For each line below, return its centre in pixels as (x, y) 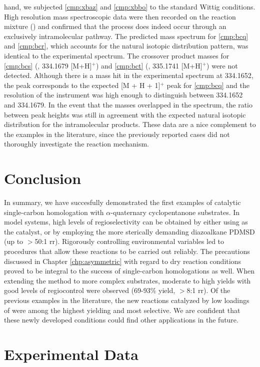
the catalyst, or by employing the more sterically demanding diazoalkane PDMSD (129, 231)
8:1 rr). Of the (208, 290)
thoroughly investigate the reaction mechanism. (76, 144)
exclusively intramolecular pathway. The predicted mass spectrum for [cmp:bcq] (126, 36)
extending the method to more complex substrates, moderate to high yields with (127, 280)
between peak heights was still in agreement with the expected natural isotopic (125, 114)
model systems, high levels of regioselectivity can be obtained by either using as (126, 222)
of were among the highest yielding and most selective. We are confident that (122, 310)
